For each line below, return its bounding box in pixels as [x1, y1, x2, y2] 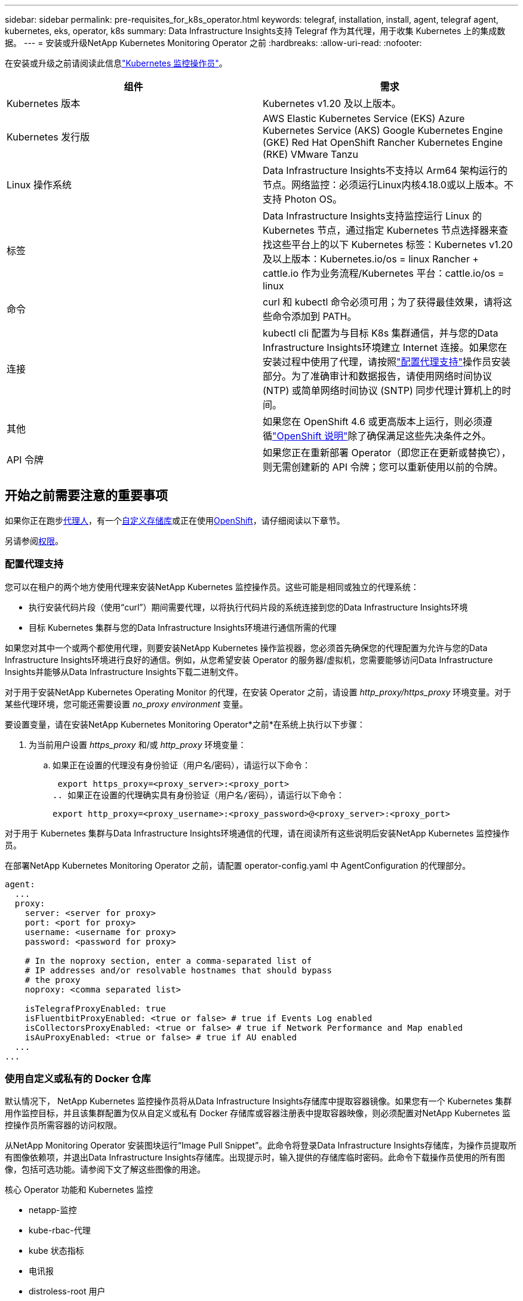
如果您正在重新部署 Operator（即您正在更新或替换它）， [263, 447, 511, 459]
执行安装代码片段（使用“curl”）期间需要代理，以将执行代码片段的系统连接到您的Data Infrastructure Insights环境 [29, 601, 468, 612]
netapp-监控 [29, 1205, 77, 1216]
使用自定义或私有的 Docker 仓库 [5, 1072, 151, 1085]
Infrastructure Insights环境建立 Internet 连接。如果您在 [263, 341, 507, 353]
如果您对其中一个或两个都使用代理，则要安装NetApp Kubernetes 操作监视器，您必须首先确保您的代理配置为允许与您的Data [5, 642, 488, 653]
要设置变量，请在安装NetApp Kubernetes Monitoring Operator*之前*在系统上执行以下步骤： [5, 719, 365, 729]
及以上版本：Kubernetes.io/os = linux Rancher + [263, 253, 479, 265]
